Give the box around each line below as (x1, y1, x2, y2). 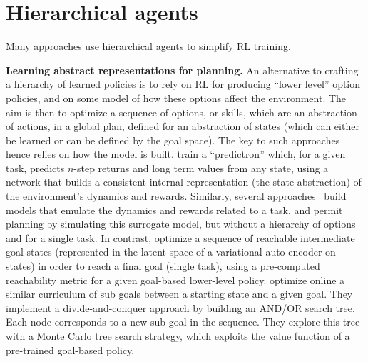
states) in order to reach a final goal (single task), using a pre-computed (6, 258, 320, 273)
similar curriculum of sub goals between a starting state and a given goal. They (6, 286, 353, 301)
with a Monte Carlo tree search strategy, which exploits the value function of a (6, 328, 350, 343)
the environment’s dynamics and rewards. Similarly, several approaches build (6, 188, 347, 203)
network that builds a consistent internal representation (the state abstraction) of (6, 174, 362, 189)
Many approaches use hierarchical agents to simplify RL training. (6, 39, 291, 54)
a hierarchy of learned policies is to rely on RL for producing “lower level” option (6, 76, 361, 91)
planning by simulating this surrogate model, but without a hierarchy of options (6, 216, 356, 231)
